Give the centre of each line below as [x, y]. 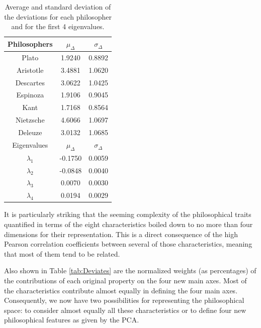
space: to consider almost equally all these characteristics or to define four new [125, 310]
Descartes [30, 82]
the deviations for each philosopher [58, 16]
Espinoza [30, 95]
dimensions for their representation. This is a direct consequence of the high [121, 234]
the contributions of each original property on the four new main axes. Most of [125, 280]
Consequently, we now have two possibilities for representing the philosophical [124, 300]
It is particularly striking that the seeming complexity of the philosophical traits [128, 214]
